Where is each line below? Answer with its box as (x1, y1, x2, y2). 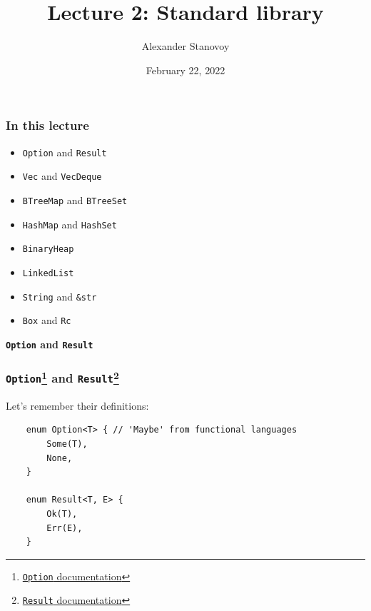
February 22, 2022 (146, 62, 225, 77)
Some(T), (46, 438, 88, 449)
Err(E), (46, 522, 83, 533)
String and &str (22, 288, 97, 303)
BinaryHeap (22, 244, 74, 255)
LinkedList (22, 268, 74, 278)
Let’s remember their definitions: (6, 398, 149, 413)
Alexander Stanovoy (141, 39, 230, 54)
